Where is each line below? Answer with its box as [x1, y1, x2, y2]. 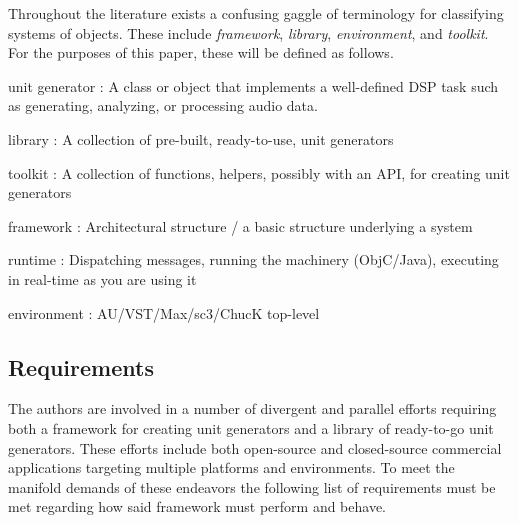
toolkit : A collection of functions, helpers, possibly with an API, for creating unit [8, 162, 510, 183]
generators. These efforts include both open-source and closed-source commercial [8, 437, 502, 458]
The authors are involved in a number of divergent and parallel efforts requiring [8, 398, 497, 419]
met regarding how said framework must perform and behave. [8, 496, 386, 517]
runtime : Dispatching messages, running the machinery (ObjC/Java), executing [8, 249, 499, 270]
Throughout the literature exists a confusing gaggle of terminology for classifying [8, 3, 504, 23]
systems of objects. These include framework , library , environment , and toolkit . [8, 22, 489, 43]
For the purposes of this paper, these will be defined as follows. [8, 42, 394, 63]
